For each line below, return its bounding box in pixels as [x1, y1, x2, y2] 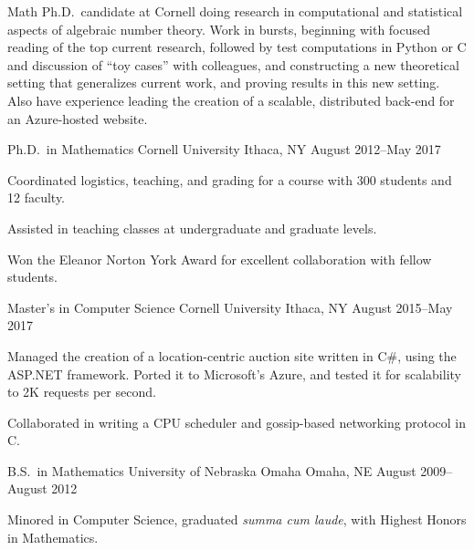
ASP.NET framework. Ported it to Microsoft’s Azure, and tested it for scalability [7, 364, 461, 383]
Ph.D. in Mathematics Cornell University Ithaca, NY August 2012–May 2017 [7, 140, 441, 159]
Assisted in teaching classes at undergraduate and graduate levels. [7, 218, 377, 237]
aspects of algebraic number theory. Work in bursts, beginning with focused [7, 19, 431, 38]
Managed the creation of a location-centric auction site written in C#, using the [7, 346, 457, 365]
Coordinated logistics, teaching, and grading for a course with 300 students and [7, 170, 452, 189]
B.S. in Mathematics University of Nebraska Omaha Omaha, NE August [7, 461, 416, 480]
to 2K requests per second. [7, 382, 156, 401]
